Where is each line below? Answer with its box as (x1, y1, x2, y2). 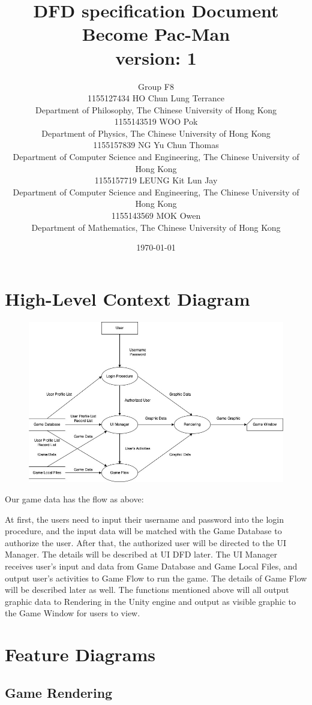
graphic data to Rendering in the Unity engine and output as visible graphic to (5, 595, 296, 607)
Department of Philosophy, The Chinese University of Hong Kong (35, 103, 277, 116)
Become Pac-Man (82, 22, 230, 46)
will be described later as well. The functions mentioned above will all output (5, 583, 289, 596)
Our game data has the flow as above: (5, 493, 144, 505)
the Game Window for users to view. (5, 607, 140, 619)
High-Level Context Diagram (5, 286, 250, 311)
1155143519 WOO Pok (114, 115, 198, 128)
